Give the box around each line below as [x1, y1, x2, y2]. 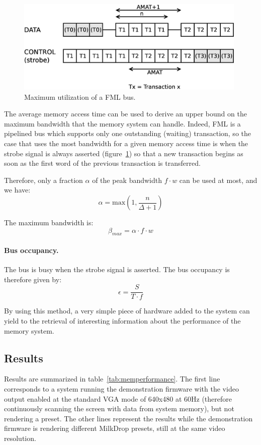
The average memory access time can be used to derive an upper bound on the [4, 108, 247, 119]
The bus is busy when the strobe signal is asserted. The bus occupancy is [4, 264, 230, 275]
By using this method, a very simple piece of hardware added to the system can [4, 305, 250, 316]
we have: [4, 184, 31, 195]
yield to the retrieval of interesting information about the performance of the [4, 315, 241, 326]
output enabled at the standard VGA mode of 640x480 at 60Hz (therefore [4, 393, 232, 404]
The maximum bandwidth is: [4, 217, 94, 228]
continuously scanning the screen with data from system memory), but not [4, 403, 234, 414]
